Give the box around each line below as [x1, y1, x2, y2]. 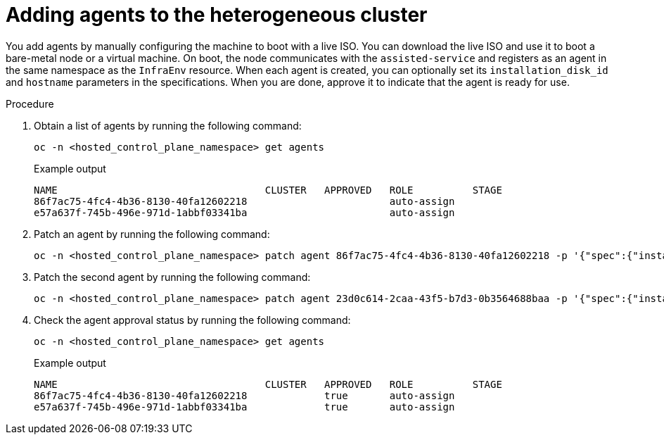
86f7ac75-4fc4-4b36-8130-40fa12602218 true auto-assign [34, 389, 455, 401]
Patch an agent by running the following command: [34, 227, 270, 240]
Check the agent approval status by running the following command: [34, 313, 351, 326]
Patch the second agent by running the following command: [34, 270, 311, 283]
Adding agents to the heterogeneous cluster [6, 3, 428, 27]
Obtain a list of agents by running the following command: [34, 119, 302, 132]
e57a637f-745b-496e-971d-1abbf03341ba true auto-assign [34, 401, 455, 413]
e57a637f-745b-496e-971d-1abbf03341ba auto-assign [34, 206, 455, 218]
